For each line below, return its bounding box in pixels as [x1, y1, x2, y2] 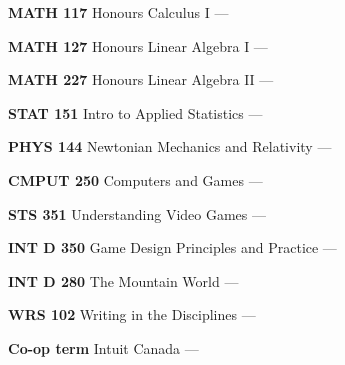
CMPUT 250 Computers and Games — [8, 169, 263, 190]
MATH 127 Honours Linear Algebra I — [8, 35, 268, 56]
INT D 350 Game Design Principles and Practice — [8, 237, 337, 258]
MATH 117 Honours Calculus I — [8, 2, 229, 22]
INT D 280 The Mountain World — [8, 270, 239, 291]
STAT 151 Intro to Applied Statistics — [8, 102, 263, 123]
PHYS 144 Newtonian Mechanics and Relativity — [8, 136, 332, 157]
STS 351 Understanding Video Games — [8, 203, 267, 224]
